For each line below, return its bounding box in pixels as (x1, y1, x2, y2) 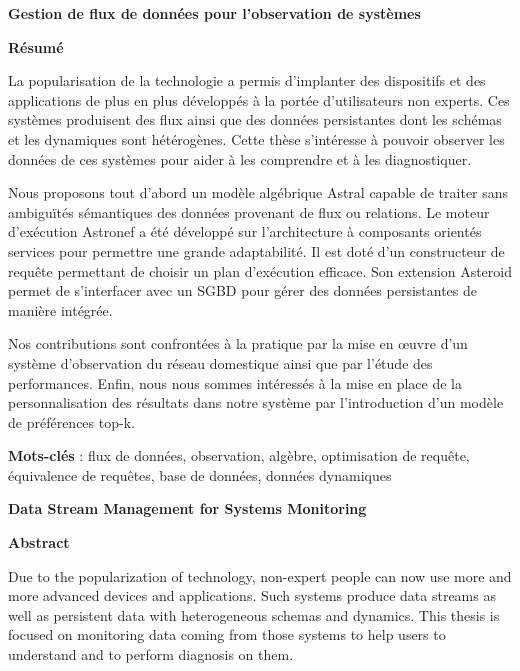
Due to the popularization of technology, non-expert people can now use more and (8, 565, 512, 586)
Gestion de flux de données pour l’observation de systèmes (8, 3, 421, 23)
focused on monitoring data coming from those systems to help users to (8, 624, 446, 645)
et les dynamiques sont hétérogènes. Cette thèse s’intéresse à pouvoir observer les (8, 128, 505, 149)
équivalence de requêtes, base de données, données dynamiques (8, 464, 392, 485)
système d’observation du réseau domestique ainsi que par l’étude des (8, 352, 433, 373)
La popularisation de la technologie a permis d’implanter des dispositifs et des (8, 70, 486, 91)
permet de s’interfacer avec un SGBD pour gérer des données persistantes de (8, 280, 478, 301)
